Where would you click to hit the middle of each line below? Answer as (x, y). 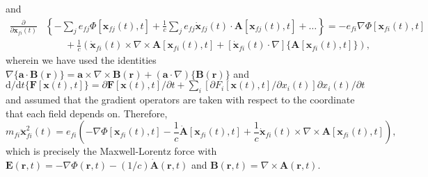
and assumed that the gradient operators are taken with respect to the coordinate (180, 99)
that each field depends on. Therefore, (87, 113)
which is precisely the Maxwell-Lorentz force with (111, 151)
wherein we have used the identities (81, 60)
